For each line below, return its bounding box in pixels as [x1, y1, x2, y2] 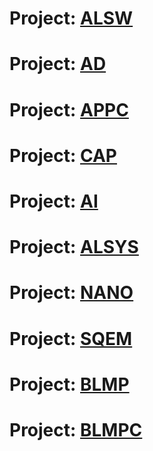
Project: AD [9, 53, 107, 76]
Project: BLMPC [9, 418, 143, 441]
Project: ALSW [9, 7, 134, 30]
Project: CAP [9, 144, 118, 167]
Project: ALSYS [9, 236, 139, 259]
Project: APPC [9, 98, 129, 121]
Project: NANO [9, 282, 134, 304]
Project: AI [9, 190, 99, 212]
